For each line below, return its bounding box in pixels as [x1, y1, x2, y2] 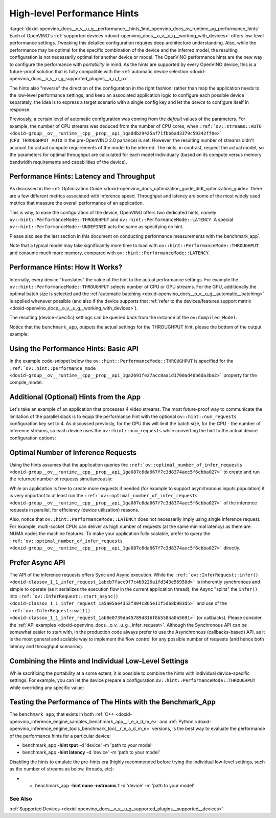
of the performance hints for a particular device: [9, 733, 111, 739]
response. [9, 106, 31, 113]
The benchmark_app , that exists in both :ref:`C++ [9, 711, 114, 717]
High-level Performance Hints [9, 8, 139, 19]
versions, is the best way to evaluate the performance [151, 725, 265, 732]
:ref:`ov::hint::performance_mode [9, 365, 96, 371]
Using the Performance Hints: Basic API [9, 344, 139, 353]
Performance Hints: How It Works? [9, 263, 123, 272]
